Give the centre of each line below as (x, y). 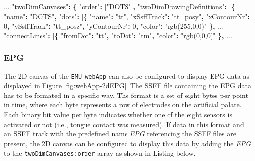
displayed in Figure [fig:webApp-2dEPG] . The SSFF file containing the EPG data (127, 85)
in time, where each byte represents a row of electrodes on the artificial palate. (123, 105)
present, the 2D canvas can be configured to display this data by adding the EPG (127, 143)
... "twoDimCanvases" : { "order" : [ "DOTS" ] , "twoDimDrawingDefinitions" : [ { (120, 6)
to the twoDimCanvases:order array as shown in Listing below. (100, 153)
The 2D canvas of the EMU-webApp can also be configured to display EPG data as (127, 76)
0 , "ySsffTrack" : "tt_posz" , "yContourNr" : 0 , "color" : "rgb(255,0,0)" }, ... (114, 26)
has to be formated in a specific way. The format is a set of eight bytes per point (126, 95)
